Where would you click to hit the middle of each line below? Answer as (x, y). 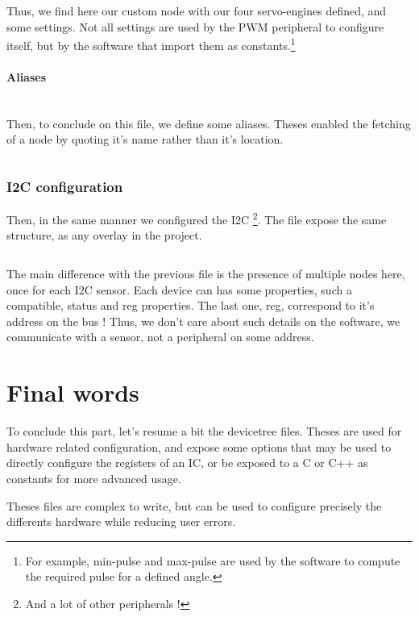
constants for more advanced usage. (94, 478)
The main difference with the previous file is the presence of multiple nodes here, (206, 274)
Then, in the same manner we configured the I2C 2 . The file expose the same (197, 218)
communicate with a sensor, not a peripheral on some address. (160, 337)
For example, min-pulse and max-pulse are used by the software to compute (213, 560)
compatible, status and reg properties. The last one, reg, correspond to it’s (191, 305)
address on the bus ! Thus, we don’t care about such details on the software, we (203, 321)
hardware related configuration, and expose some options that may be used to (199, 446)
